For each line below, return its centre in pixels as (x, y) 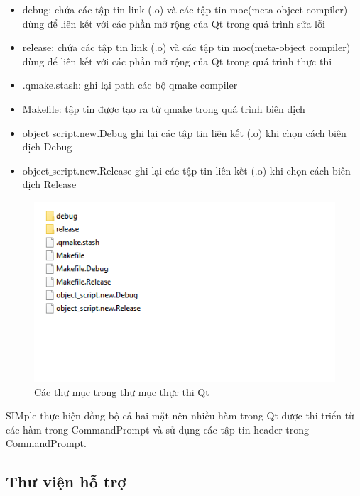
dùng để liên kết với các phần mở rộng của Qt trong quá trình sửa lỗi (174, 23)
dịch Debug (47, 147)
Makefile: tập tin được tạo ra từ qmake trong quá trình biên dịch (164, 108)
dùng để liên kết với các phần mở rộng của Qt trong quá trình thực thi (177, 61)
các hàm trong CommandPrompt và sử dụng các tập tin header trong (158, 429)
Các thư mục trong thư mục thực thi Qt (122, 391)
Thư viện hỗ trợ (66, 481)
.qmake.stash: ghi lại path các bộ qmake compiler (130, 85)
